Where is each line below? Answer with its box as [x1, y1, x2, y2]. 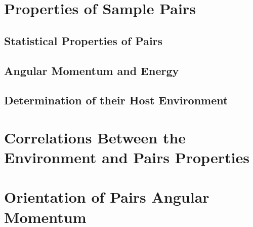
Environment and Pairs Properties [4, 147, 249, 168]
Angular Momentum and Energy [4, 62, 179, 78]
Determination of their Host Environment [4, 92, 228, 108]
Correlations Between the [4, 127, 186, 147]
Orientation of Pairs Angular [4, 186, 209, 207]
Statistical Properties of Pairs [4, 32, 163, 48]
